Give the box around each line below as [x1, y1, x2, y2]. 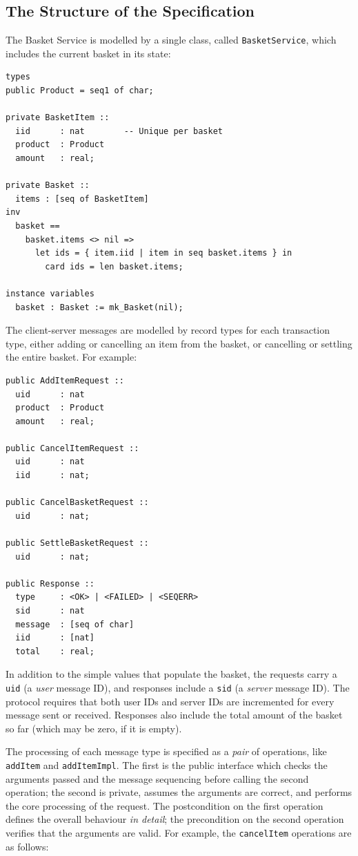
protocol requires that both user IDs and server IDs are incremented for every [6, 694, 335, 708]
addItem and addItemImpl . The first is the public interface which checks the [6, 758, 328, 772]
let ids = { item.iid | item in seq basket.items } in [34, 248, 292, 258]
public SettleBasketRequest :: [6, 538, 149, 549]
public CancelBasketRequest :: [6, 497, 149, 508]
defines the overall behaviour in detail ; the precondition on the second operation [6, 812, 344, 826]
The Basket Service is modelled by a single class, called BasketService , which [6, 32, 337, 47]
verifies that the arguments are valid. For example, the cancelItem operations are [6, 826, 352, 840]
